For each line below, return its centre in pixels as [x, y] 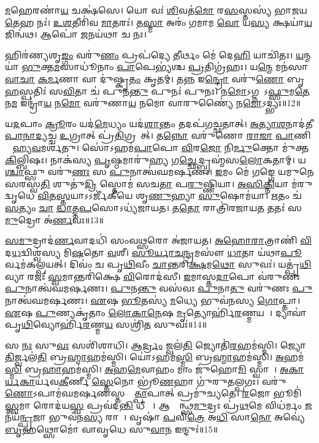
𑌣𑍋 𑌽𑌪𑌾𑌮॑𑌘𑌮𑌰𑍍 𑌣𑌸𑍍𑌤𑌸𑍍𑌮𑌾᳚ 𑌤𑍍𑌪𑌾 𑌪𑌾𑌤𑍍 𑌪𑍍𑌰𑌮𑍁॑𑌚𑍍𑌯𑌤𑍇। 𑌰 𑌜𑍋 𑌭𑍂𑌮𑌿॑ [153, 393]
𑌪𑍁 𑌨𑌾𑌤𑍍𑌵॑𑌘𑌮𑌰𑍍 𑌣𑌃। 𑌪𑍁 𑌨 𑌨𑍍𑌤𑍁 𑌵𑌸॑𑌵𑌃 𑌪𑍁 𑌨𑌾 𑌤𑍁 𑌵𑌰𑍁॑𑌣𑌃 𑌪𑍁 [159, 288]
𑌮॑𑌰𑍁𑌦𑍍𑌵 [302, 183]
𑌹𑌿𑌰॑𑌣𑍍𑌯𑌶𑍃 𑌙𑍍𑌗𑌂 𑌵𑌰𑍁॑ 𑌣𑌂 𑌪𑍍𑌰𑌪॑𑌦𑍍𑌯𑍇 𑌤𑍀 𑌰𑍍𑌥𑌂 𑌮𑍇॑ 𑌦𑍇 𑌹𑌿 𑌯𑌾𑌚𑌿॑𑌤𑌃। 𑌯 [155, 54]
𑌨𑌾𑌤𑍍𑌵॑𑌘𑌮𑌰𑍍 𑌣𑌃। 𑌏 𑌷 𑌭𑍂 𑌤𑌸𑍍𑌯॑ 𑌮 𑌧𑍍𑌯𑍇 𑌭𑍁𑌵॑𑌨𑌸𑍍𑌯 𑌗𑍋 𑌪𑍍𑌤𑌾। [153, 300]
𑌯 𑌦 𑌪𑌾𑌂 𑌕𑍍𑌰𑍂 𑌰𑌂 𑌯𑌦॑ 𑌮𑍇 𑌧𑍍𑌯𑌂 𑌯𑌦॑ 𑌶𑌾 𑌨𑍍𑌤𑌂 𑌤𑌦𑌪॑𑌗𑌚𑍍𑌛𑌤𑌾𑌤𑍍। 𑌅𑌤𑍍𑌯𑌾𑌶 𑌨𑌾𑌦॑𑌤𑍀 [159, 123]
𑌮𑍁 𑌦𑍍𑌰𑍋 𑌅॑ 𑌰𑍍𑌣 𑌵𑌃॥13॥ [54, 219]
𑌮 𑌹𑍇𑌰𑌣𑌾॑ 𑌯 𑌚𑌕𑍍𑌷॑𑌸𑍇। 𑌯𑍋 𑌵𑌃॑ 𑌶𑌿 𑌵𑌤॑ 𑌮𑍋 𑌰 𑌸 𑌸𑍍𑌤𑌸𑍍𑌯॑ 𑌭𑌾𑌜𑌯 [156, 10]
